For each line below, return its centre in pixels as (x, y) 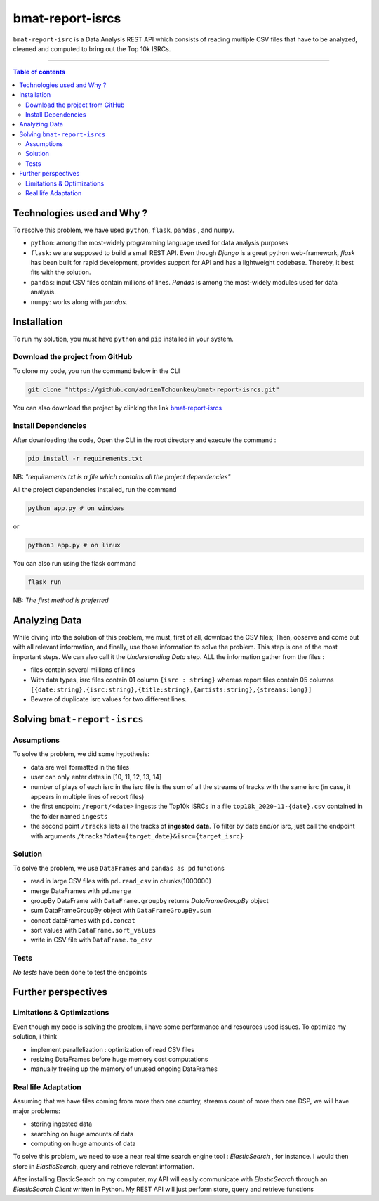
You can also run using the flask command (74, 564)
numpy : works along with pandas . (79, 301)
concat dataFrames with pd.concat (83, 920)
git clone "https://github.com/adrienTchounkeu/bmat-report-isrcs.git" (154, 389)
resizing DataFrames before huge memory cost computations (119, 1059)
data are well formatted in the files (80, 767)
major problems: (36, 1111)
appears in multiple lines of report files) (87, 797)
